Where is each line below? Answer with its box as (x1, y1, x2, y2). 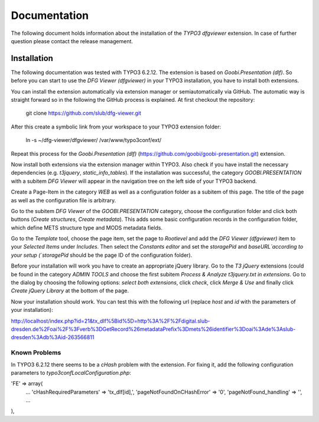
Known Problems (11, 349, 61, 357)
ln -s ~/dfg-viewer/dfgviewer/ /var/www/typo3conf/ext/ (25, 137, 162, 144)
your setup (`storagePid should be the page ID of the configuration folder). (11, 252, 193, 259)
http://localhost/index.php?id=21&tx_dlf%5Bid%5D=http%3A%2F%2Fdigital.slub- (11, 317, 210, 324)
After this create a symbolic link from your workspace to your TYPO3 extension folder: (11, 123, 222, 130)
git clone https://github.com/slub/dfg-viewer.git (25, 109, 142, 117)
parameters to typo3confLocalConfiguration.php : (11, 369, 131, 376)
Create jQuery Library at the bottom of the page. (11, 287, 129, 294)
